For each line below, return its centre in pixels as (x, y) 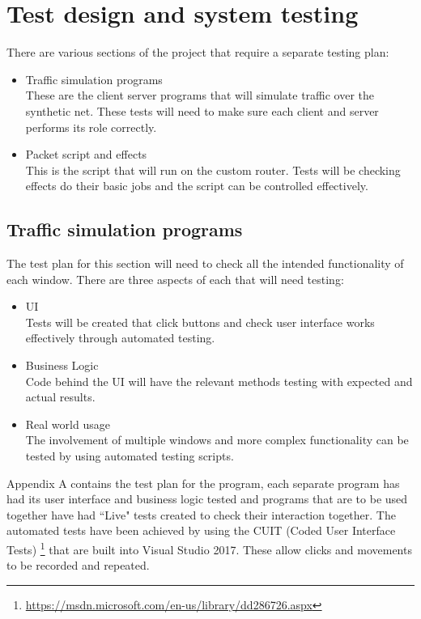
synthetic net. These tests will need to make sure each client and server (202, 110)
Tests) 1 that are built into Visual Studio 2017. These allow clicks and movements (209, 548)
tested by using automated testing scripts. (130, 456)
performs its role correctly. (91, 127)
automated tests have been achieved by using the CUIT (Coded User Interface (201, 530)
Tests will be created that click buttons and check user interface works (200, 322)
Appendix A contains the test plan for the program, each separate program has (203, 483)
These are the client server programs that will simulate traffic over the (200, 95)
